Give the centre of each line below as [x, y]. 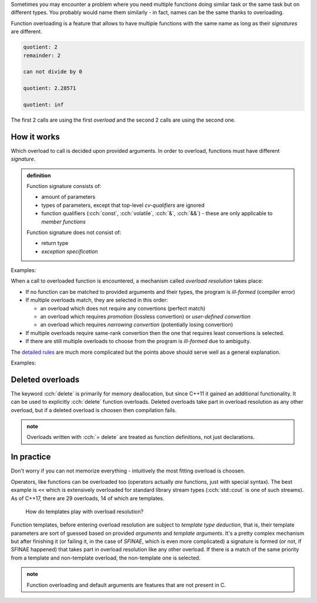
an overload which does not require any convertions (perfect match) [123, 308]
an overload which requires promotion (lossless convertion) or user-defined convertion [145, 317]
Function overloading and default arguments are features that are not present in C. [126, 585]
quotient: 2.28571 [50, 88]
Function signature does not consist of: [74, 232]
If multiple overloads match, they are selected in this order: [97, 300]
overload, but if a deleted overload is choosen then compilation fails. [94, 410]
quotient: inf [43, 105]
